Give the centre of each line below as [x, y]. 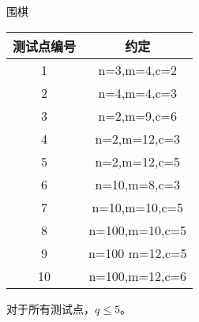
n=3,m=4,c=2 [138, 69]
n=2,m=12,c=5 [138, 161]
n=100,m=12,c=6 [138, 275]
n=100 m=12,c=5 [138, 253]
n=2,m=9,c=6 [138, 115]
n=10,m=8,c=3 [138, 184]
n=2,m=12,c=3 [138, 138]
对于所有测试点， [51, 308]
